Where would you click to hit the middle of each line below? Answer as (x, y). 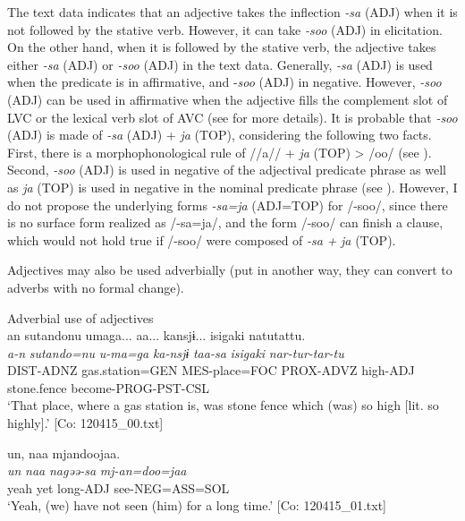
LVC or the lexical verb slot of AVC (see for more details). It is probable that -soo (232, 117)
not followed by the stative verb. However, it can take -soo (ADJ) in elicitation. (225, 29)
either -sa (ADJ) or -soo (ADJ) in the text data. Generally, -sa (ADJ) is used (220, 64)
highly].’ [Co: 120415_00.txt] (85, 423)
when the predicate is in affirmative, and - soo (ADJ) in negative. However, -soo (224, 82)
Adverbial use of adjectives (80, 317)
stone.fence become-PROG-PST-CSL (109, 387)
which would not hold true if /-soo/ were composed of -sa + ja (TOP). (202, 239)
